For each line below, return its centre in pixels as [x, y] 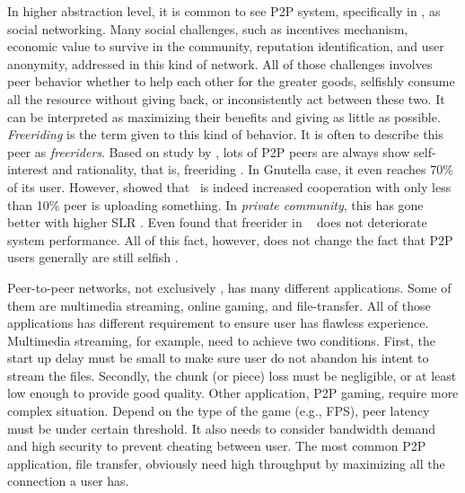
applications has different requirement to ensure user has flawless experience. [218, 323]
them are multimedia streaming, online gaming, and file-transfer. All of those [219, 305]
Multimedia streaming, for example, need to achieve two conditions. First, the [221, 340]
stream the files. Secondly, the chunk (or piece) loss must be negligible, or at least [232, 375]
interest [28, 169]
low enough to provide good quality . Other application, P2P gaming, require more [233, 393]
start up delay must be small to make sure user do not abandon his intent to [218, 358]
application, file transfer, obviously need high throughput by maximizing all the [226, 463]
